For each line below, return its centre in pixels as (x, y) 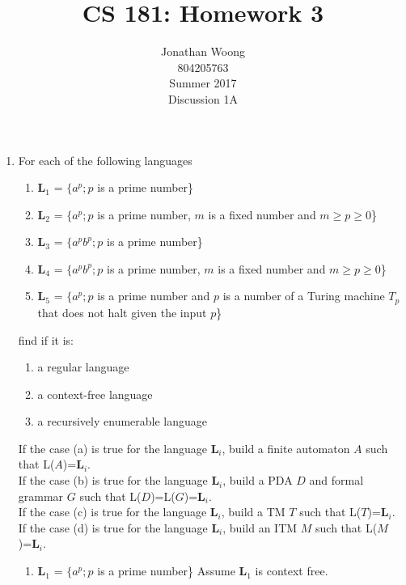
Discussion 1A (203, 98)
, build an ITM (260, 527)
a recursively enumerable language (123, 421)
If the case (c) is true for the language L (118, 512)
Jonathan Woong (203, 51)
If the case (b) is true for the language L (119, 480)
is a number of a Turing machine (304, 296)
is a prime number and (154, 296)
